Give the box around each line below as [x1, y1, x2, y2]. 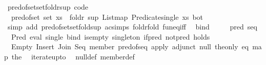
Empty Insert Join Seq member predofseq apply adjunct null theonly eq [11, 41, 249, 52]
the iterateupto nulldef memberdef [11, 51, 135, 61]
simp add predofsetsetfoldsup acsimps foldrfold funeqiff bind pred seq [7, 21, 257, 32]
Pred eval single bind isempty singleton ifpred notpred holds [11, 31, 210, 42]
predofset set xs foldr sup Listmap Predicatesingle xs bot [11, 11, 203, 22]
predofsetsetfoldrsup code [7, 2, 89, 12]
